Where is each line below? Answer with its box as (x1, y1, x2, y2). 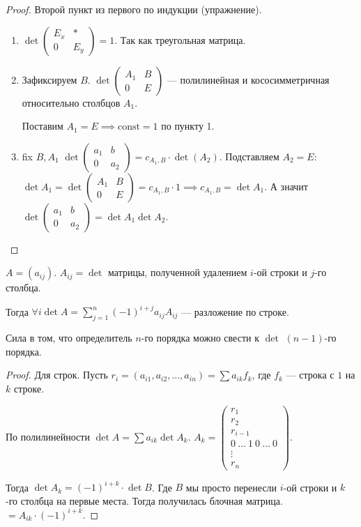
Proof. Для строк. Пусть (6, 367, 108, 382)
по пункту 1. (161, 119, 215, 133)
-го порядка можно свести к (141, 330, 259, 345)
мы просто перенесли (185, 480, 277, 494)
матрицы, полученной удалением (108, 265, 247, 280)
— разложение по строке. (181, 304, 289, 319)
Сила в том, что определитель (6, 330, 132, 345)
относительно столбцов (22, 95, 121, 109)
